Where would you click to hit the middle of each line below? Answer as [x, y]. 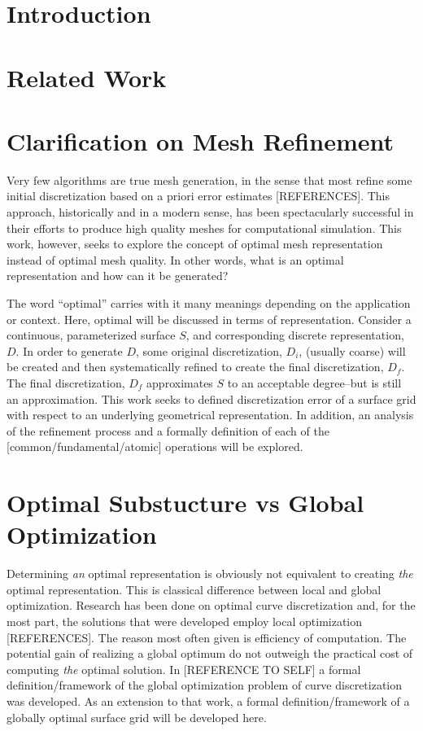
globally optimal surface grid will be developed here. [137, 717]
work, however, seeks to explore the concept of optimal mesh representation [195, 244]
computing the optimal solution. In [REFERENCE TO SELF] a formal [184, 669]
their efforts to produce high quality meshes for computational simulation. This [204, 228]
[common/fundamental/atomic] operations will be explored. [155, 446]
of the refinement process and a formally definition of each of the [168, 430]
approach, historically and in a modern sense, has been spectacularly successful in [210, 212]
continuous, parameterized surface [91, 335]
